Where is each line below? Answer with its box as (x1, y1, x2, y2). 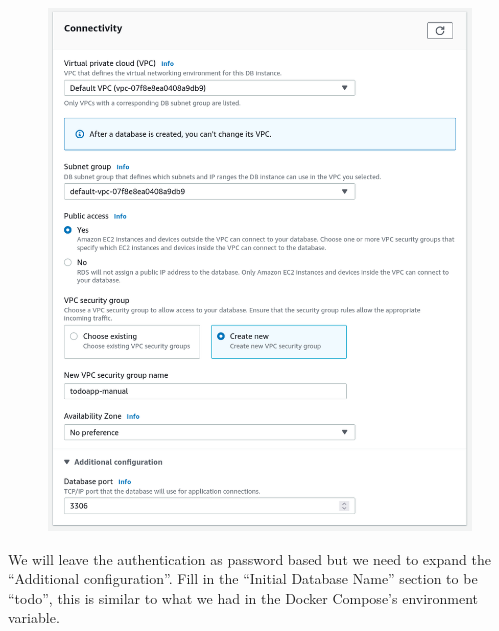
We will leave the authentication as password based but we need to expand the (8, 548, 491, 569)
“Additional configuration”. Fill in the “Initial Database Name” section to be (8, 568, 478, 589)
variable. (8, 607, 60, 628)
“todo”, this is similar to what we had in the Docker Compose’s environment (8, 587, 479, 608)
